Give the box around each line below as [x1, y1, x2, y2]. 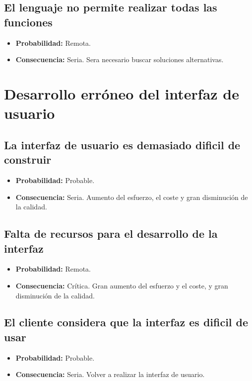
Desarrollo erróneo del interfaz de [4, 83, 239, 103]
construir [4, 152, 52, 167]
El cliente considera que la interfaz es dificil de [4, 314, 249, 330]
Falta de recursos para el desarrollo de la [4, 226, 218, 241]
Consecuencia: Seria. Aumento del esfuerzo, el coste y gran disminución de [15, 191, 248, 202]
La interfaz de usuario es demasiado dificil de [4, 137, 241, 152]
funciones [4, 14, 53, 29]
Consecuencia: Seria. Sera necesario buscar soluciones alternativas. [15, 54, 224, 65]
